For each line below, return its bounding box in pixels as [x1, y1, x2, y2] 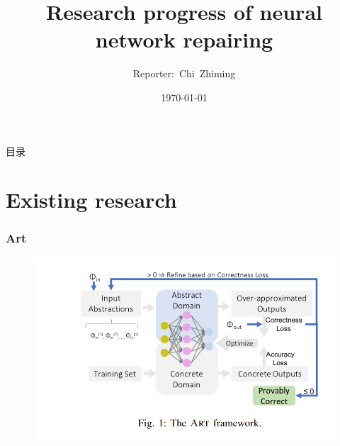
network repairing [95, 25, 273, 54]
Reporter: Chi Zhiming [132, 66, 236, 81]
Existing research [6, 185, 177, 214]
